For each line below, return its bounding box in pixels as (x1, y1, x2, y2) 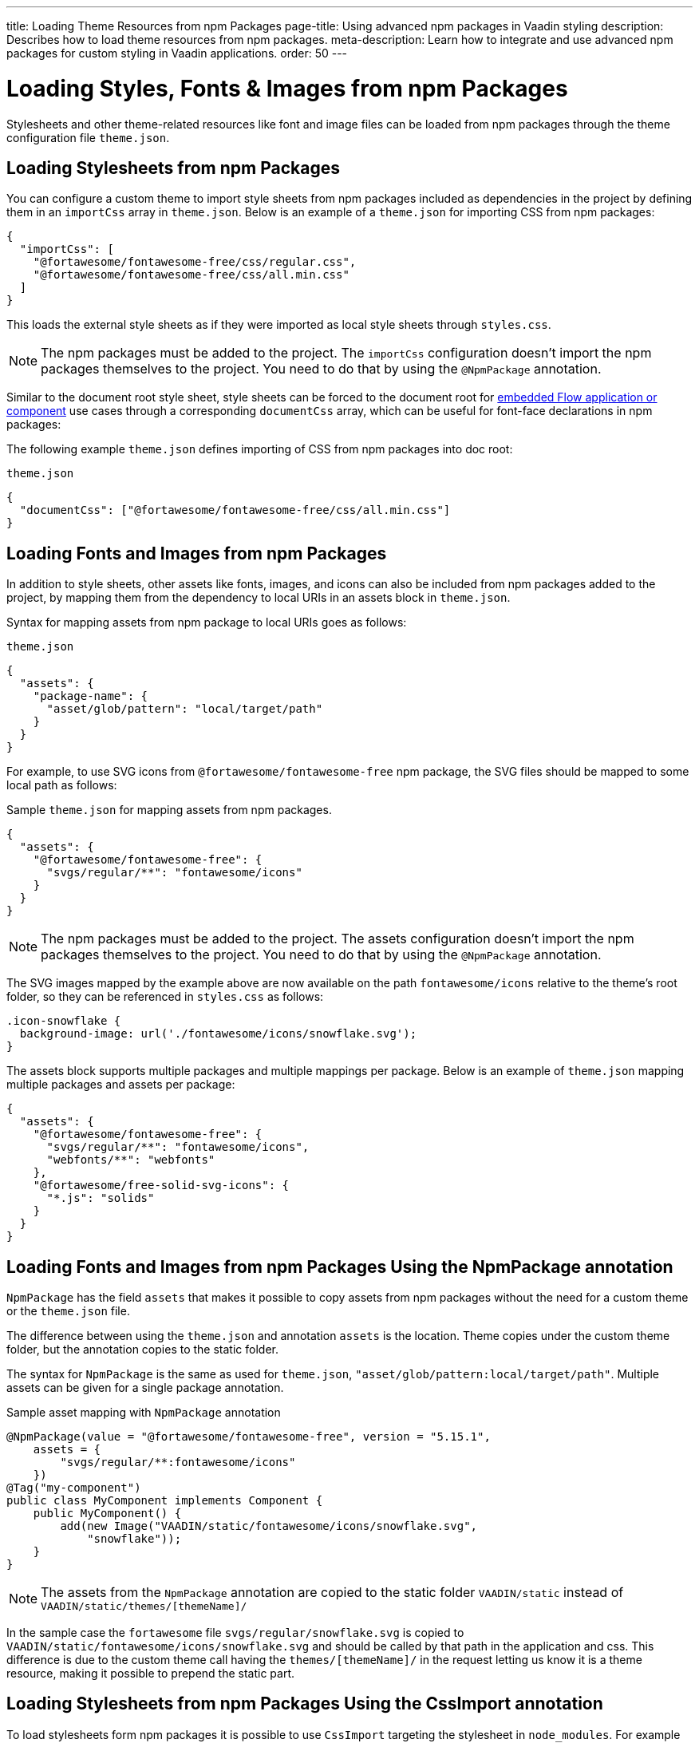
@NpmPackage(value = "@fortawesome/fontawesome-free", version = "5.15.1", (6, 1430, 491, 1444)
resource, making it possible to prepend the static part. (6, 1666, 295, 1681)
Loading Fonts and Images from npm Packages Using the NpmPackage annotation (6, 1256, 673, 1277)
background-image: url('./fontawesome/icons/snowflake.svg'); (19, 1027, 417, 1041)
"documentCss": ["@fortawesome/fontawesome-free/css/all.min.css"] (19, 504, 451, 517)
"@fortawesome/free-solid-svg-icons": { (33, 1179, 290, 1192)
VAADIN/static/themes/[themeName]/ (41, 1600, 247, 1613)
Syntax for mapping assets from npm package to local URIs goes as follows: (6, 615, 407, 630)
